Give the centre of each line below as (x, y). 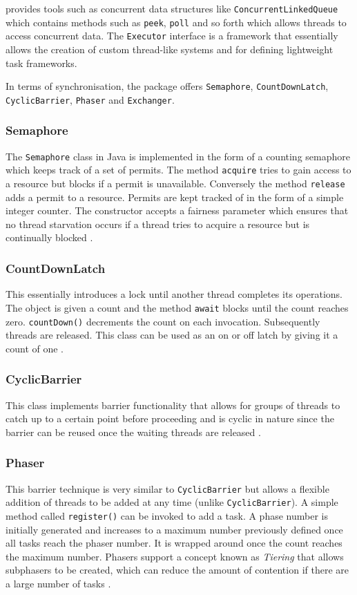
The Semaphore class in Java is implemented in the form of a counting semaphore (178, 156)
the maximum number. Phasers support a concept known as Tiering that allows (175, 556)
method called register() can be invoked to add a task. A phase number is (167, 515)
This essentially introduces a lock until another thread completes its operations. (174, 294)
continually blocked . (49, 237)
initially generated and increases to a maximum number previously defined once (174, 529)
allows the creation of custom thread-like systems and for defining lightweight (170, 49)
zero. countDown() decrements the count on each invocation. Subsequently (163, 321)
